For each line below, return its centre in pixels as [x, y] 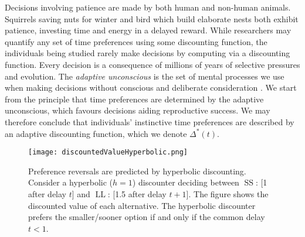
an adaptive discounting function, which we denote [96, 133]
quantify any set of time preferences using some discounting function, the [136, 41]
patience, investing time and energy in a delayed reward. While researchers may [148, 30]
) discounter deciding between [186, 182]
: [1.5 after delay [137, 193]
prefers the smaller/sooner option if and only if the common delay [147, 217]
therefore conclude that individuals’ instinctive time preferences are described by [150, 121]
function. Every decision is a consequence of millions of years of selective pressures [152, 64]
